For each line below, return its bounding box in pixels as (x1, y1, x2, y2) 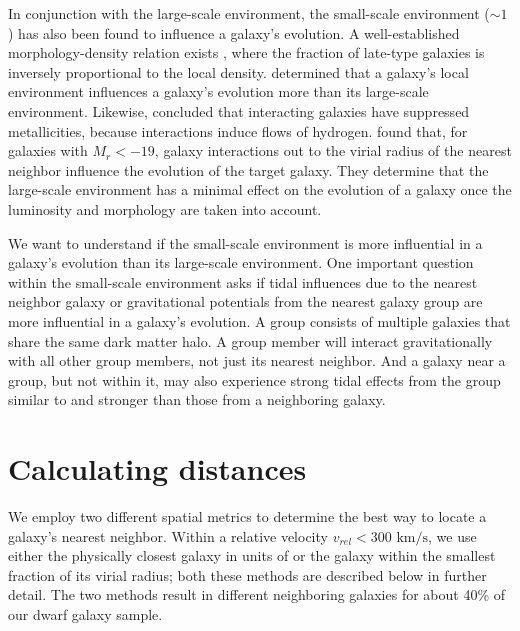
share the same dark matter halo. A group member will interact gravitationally (8, 330, 493, 351)
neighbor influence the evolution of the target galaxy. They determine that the (8, 159, 489, 180)
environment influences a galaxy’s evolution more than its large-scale (8, 81, 429, 102)
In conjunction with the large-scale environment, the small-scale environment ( (8, 3, 490, 23)
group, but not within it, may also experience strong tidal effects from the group (8, 369, 501, 390)
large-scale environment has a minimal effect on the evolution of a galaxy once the (8, 179, 512, 200)
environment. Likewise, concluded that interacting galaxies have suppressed (8, 100, 470, 121)
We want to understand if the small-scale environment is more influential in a (8, 232, 483, 253)
